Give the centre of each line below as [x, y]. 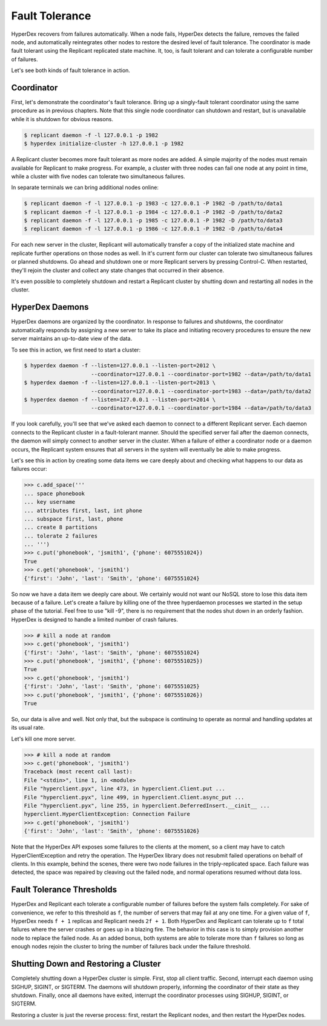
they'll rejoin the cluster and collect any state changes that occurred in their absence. [117, 270]
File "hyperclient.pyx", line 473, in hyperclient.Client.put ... [124, 789]
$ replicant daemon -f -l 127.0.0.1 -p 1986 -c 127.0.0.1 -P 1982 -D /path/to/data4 [153, 229]
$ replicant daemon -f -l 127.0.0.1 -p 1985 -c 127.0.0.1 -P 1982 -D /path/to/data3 [153, 221]
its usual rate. [28, 728]
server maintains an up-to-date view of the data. [72, 339]
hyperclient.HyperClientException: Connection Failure [107, 814]
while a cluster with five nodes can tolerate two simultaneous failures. [98, 176]
